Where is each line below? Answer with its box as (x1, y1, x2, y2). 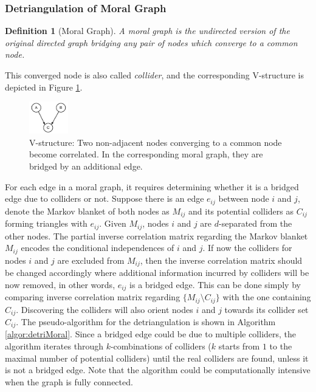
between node (218, 192, 269, 205)
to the (269, 340, 292, 352)
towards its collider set (224, 303, 309, 315)
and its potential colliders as (188, 204, 294, 217)
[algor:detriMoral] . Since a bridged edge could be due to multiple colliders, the (5, 328, 297, 340)
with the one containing (222, 291, 311, 303)
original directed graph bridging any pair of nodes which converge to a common (5, 36, 298, 49)
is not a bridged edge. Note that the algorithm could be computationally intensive (5, 363, 311, 376)
